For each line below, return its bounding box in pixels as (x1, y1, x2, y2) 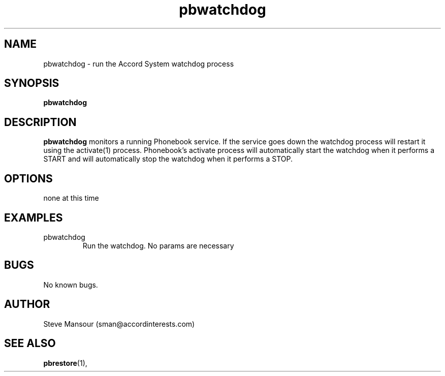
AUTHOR (4, 298, 50, 311)
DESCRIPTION (4, 115, 77, 129)
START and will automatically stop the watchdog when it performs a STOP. (43, 154, 293, 164)
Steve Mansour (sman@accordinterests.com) (43, 319, 195, 328)
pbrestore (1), (43, 358, 87, 367)
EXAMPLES (4, 211, 63, 224)
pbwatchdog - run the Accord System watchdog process (43, 59, 234, 68)
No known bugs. (43, 280, 98, 289)
